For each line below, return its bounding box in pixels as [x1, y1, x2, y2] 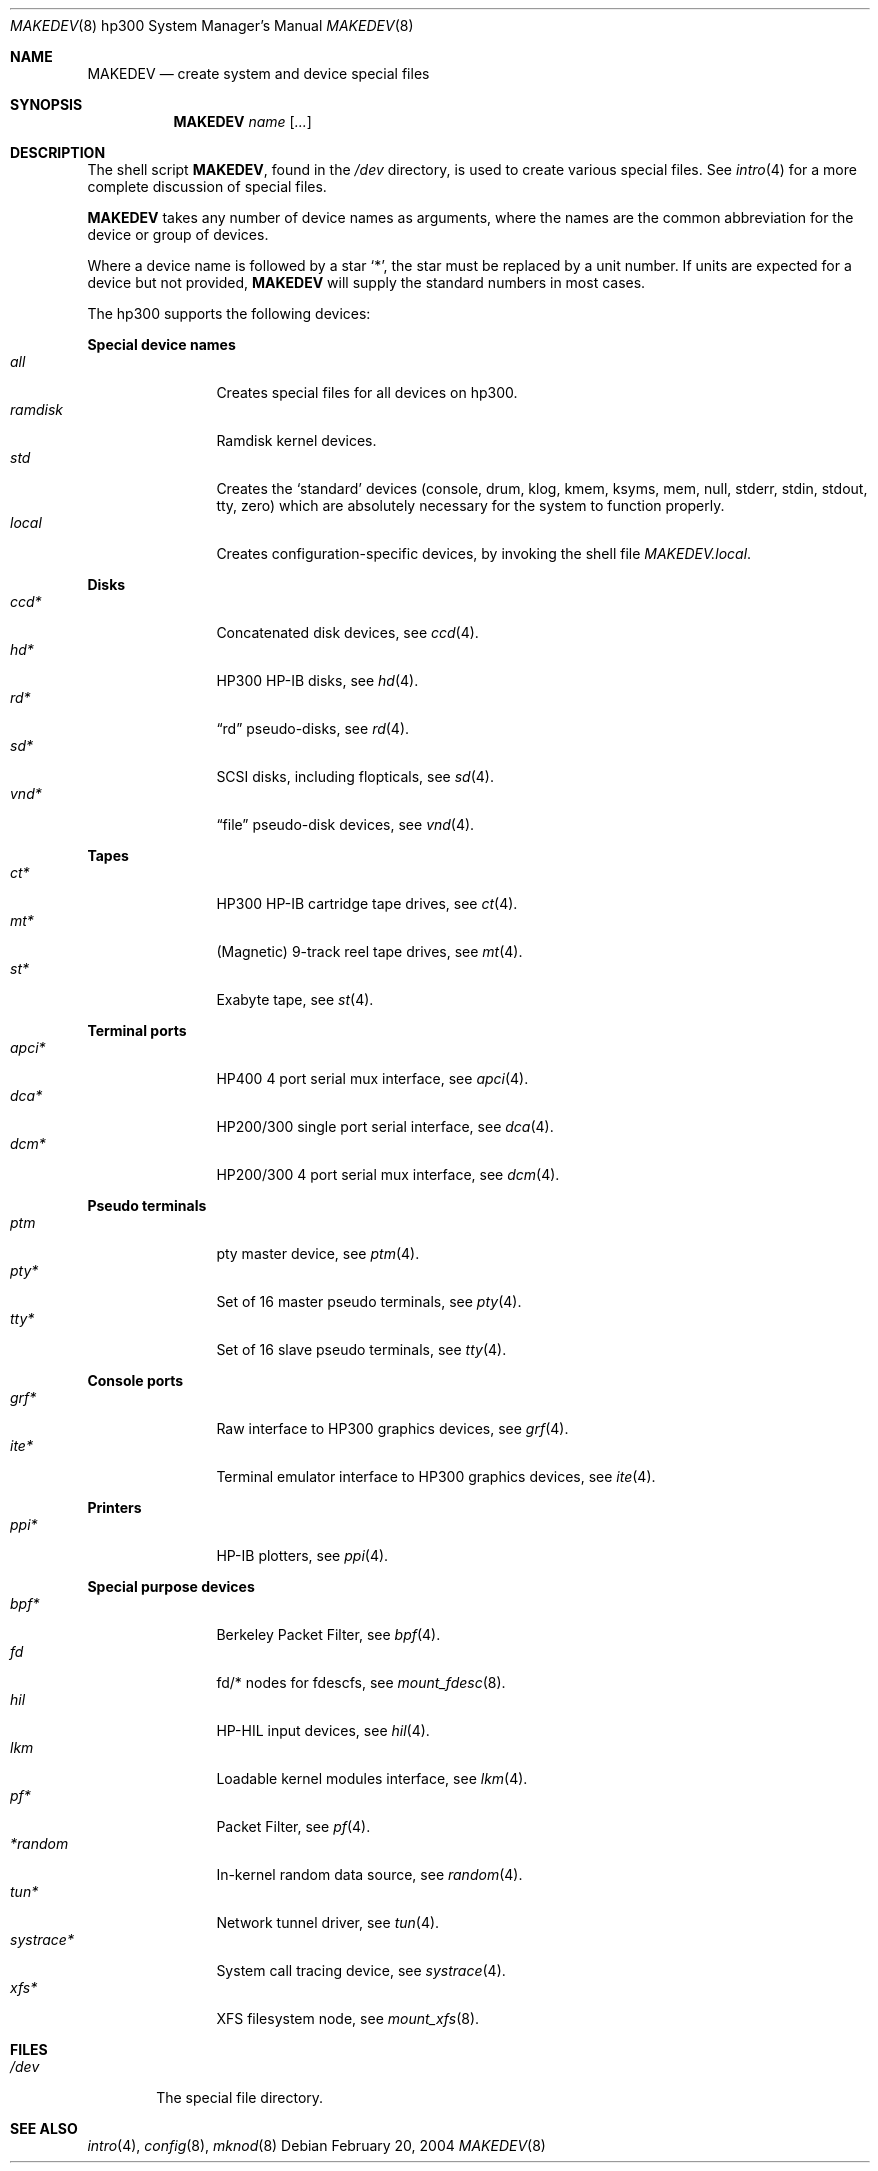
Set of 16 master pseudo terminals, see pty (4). [216, 1293, 522, 1310]
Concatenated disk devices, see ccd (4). [216, 624, 479, 641]
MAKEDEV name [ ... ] [173, 113, 312, 130]
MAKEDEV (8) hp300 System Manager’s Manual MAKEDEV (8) [10, 17, 414, 34]
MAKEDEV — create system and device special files [87, 65, 430, 82]
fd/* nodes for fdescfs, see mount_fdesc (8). [216, 1674, 506, 1691]
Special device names [87, 336, 236, 353]
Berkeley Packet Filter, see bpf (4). [216, 1626, 441, 1643]
